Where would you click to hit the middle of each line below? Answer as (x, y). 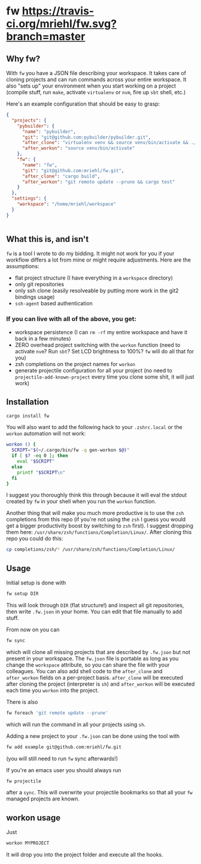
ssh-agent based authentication (54, 304)
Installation (28, 402)
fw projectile (24, 781)
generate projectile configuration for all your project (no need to (93, 370)
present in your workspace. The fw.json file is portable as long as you (92, 658)
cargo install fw (28, 416)
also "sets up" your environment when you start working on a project (91, 86)
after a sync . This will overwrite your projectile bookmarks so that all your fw (99, 793)
